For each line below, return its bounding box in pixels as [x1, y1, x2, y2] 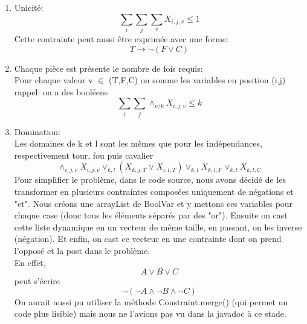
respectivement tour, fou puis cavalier [14, 148, 153, 161]
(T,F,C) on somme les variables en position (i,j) [109, 74, 286, 86]
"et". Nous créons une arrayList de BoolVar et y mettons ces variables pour [14, 197, 293, 209]
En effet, [14, 256, 46, 268]
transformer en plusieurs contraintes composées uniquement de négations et [14, 185, 294, 197]
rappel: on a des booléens [14, 85, 108, 98]
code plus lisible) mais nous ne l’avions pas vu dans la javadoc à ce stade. [14, 307, 286, 320]
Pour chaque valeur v [14, 74, 93, 86]
